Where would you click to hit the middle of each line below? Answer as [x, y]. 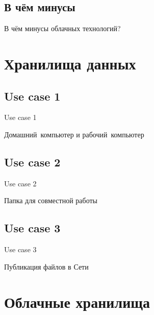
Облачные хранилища [77, 301]
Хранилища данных [70, 63]
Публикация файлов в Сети [46, 266]
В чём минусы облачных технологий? [62, 28]
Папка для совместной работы [51, 200]
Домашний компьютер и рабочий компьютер [74, 134]
